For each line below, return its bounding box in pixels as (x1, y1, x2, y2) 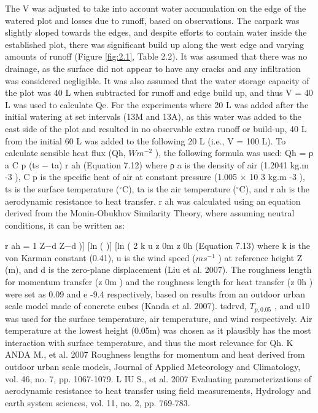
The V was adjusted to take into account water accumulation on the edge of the (5, 2, 306, 14)
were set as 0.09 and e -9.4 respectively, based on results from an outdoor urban (5, 287, 306, 300)
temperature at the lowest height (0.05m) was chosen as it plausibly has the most (5, 324, 311, 337)
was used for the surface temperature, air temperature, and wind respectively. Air (5, 312, 312, 324)
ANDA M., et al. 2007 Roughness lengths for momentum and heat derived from (5, 348, 305, 361)
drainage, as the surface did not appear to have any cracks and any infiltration (5, 61, 301, 74)
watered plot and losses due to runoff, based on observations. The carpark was (5, 14, 300, 26)
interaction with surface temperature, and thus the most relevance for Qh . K (5, 336, 293, 348)
